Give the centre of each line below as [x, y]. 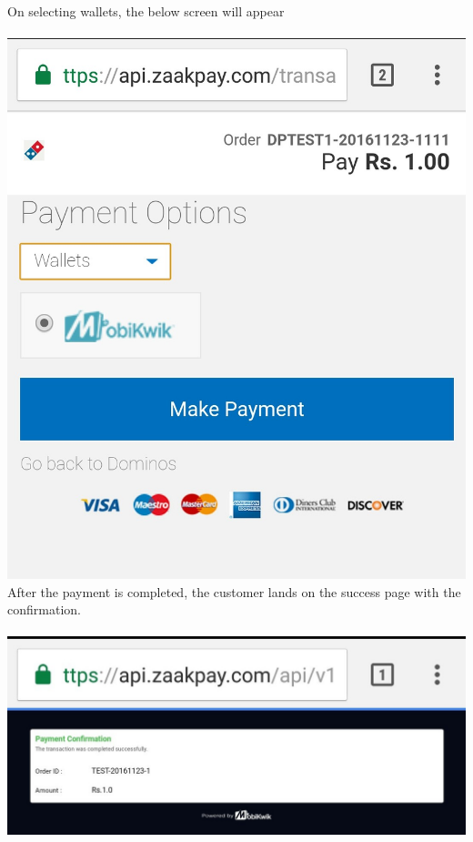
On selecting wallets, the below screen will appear [146, 11]
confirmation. [44, 609]
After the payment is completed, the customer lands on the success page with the [234, 591]
